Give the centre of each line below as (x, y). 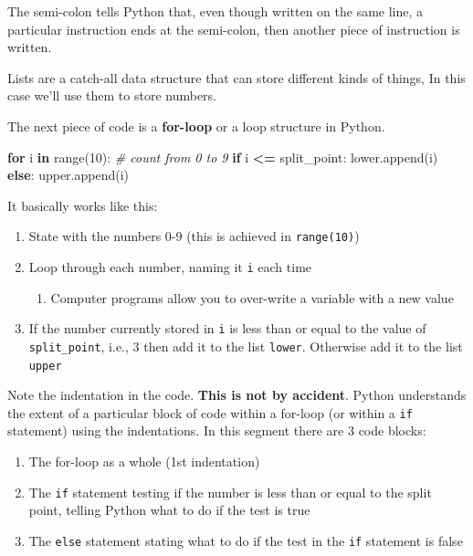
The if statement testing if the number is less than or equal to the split (230, 492)
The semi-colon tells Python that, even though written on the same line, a (215, 11)
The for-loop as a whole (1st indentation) (144, 462)
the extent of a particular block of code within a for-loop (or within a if (210, 412)
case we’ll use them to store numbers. (112, 95)
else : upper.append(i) (68, 175)
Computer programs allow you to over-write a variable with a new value (252, 297)
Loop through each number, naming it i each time (170, 267)
